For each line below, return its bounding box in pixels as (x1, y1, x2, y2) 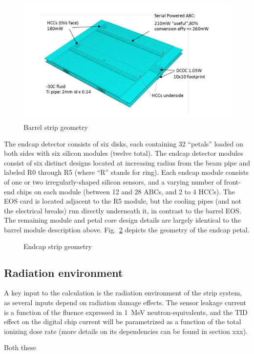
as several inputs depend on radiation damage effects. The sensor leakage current (4, 297, 247, 308)
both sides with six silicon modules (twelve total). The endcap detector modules (4, 148, 243, 158)
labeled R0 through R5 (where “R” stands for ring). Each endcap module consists (4, 167, 249, 177)
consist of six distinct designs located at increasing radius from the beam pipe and (4, 157, 250, 167)
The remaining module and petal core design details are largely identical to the (4, 215, 241, 225)
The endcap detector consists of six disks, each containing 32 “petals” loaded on (4, 138, 243, 148)
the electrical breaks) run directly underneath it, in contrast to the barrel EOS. (4, 205, 241, 215)
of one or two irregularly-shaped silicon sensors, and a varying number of (4, 177, 222, 187)
